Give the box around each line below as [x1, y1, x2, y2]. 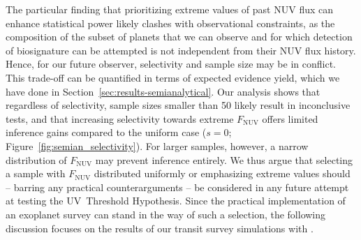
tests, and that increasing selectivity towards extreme [6, 111, 234, 126]
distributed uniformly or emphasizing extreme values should [94, 166, 351, 181]
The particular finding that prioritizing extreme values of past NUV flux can [6, 2, 334, 16]
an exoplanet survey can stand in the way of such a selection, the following [6, 207, 326, 221]
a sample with [6, 166, 66, 181]
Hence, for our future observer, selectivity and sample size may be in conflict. [6, 57, 336, 71]
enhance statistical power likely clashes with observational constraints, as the [6, 15, 335, 30]
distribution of [6, 152, 67, 167]
